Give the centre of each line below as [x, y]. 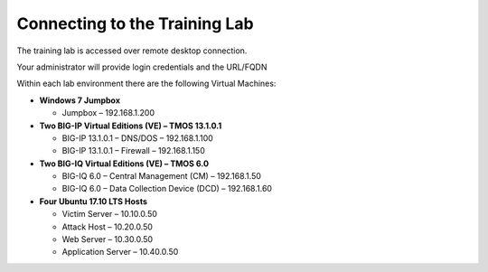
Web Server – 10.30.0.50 [108, 239]
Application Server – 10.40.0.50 [120, 252]
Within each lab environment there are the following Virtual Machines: [146, 84]
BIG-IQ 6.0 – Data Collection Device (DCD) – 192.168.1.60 [167, 189]
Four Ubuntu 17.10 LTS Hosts [94, 201]
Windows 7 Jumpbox [80, 100]
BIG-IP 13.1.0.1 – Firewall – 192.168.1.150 [133, 151]
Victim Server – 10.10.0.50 [110, 214]
